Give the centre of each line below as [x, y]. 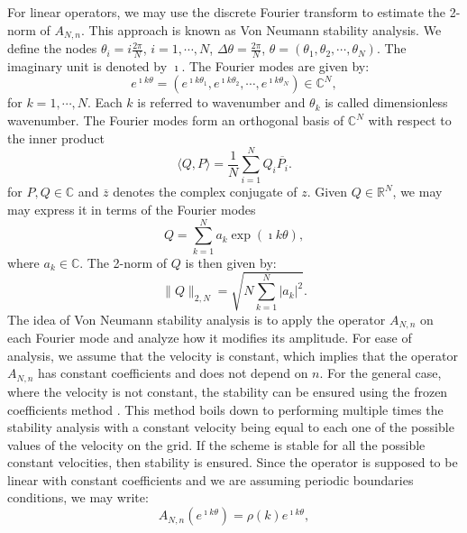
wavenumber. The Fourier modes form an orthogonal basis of [176, 120]
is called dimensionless [386, 102]
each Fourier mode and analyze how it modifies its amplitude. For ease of [210, 338]
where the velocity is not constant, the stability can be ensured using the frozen [228, 391]
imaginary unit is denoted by [87, 65]
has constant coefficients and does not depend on [173, 373]
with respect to [410, 120]
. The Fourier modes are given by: [275, 65]
